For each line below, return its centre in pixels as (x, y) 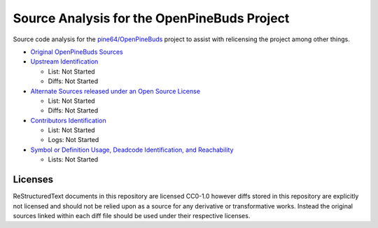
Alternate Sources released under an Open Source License (115, 91)
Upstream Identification (64, 62)
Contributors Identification (68, 120)
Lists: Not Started (73, 159)
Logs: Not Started (73, 140)
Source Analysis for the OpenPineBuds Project (151, 18)
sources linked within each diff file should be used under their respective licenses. (132, 215)
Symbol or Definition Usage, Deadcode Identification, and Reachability (132, 150)
